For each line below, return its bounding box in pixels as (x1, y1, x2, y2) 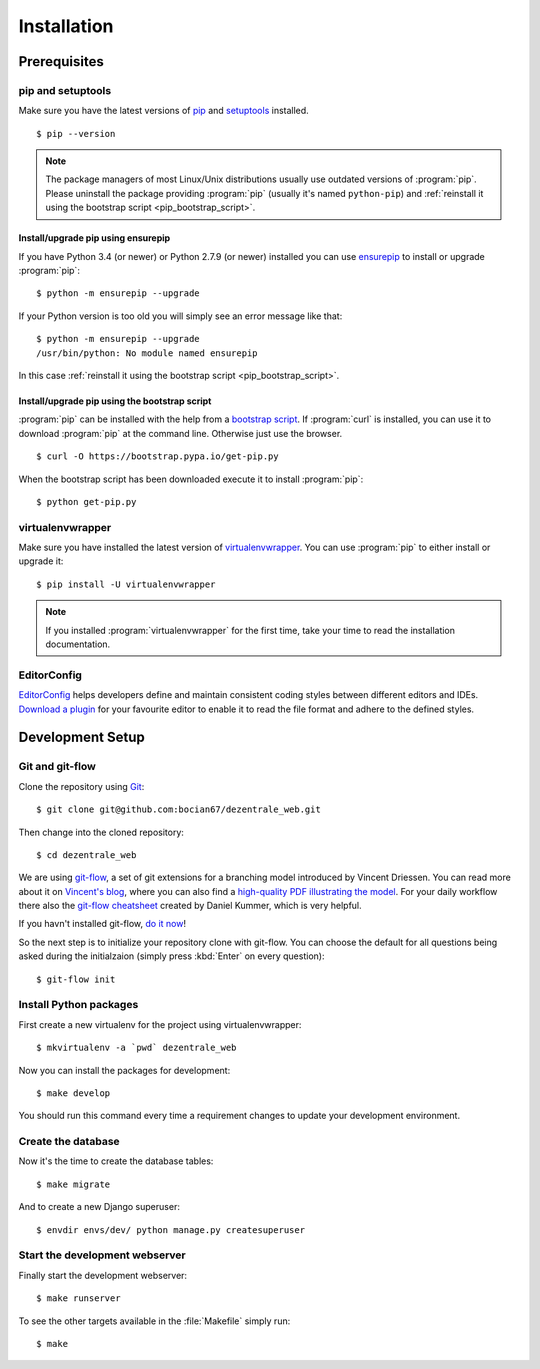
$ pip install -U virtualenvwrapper (36, 578, 216, 590)
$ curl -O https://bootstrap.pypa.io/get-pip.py (36, 451, 279, 462)
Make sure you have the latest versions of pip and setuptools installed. (18, 105, 309, 117)
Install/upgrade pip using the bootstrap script (18, 395, 212, 407)
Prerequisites (18, 53, 104, 70)
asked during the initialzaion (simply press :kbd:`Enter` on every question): (18, 950, 325, 962)
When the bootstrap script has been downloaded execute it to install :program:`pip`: (18, 473, 364, 485)
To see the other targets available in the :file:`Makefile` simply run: (18, 1315, 291, 1327)
